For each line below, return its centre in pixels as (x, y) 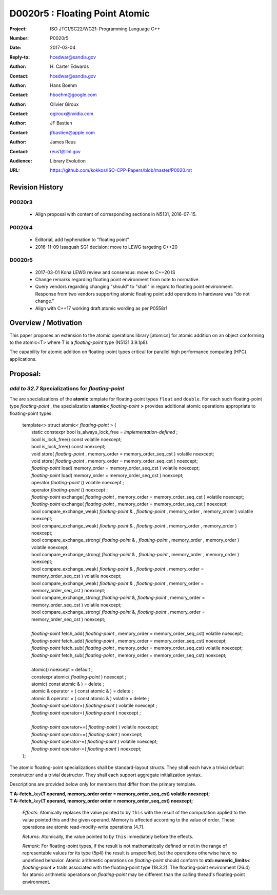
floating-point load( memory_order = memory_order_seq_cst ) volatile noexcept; (116, 468)
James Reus (63, 142)
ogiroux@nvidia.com (72, 114)
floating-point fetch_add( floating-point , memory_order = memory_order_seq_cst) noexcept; (129, 641)
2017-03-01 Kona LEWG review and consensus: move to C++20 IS (105, 272)
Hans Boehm (64, 85)
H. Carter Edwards (70, 66)
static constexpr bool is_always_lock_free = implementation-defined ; (105, 432)
